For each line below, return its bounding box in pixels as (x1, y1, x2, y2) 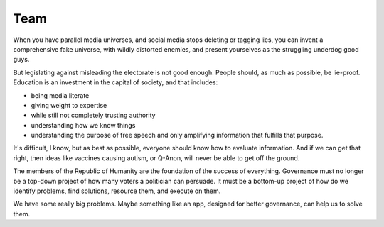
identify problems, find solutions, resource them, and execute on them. (13, 187, 221, 195)
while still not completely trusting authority (31, 111, 156, 120)
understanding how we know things (31, 121, 136, 129)
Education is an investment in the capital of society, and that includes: (13, 78, 218, 87)
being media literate (31, 91, 90, 99)
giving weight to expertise (31, 101, 107, 109)
